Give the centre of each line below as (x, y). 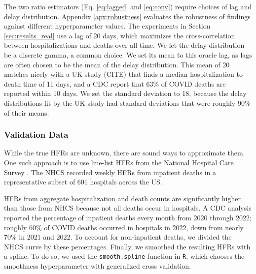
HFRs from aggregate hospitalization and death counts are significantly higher (122, 198)
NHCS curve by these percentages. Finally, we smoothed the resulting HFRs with (127, 246)
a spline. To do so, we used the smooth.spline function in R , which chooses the (124, 256)
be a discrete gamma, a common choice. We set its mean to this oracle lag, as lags (128, 54)
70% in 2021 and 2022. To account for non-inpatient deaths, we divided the (118, 237)
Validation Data (36, 135)
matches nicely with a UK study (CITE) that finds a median (96, 74)
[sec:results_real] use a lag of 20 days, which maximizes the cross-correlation (120, 35)
